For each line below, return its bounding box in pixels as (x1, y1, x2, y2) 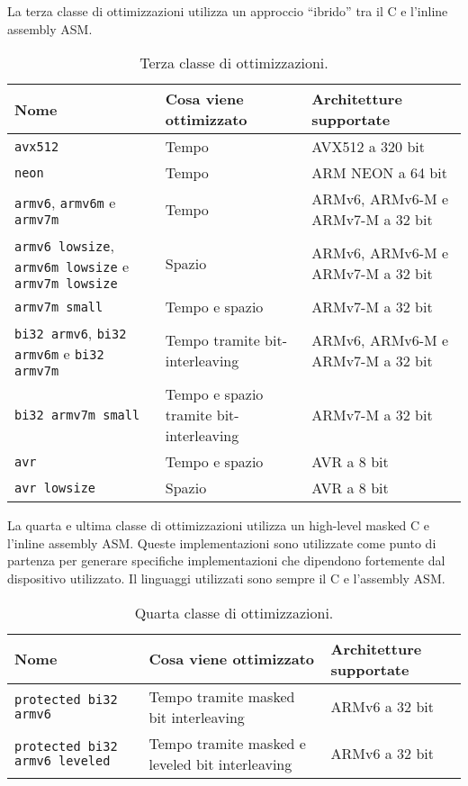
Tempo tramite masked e (148, 732, 306, 754)
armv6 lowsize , (14, 235, 114, 257)
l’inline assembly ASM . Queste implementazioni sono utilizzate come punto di (7, 533, 436, 552)
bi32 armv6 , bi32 (14, 322, 127, 344)
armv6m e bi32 (14, 343, 104, 365)
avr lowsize (14, 480, 96, 495)
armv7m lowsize (14, 276, 118, 292)
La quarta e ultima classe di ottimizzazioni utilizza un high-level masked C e (7, 516, 430, 535)
